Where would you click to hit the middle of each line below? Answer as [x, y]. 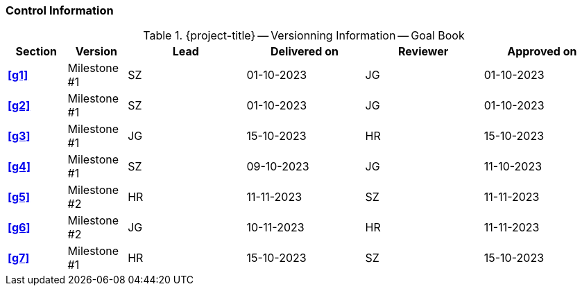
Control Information [60, 10]
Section [36, 52]
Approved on [542, 52]
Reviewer [423, 52]
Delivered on [305, 52]
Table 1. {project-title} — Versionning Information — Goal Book [304, 36]
